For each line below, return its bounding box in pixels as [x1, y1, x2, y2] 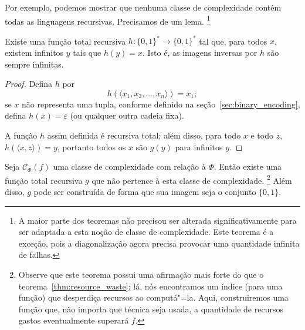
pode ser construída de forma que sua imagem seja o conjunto [33, 185, 256, 197]
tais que [73, 46, 101, 58]
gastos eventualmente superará [18, 314, 129, 326]
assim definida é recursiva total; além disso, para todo [47, 129, 241, 141]
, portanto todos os [57, 140, 126, 153]
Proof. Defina [5, 78, 53, 90]
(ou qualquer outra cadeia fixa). [70, 109, 184, 122]
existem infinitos [5, 46, 64, 58]
